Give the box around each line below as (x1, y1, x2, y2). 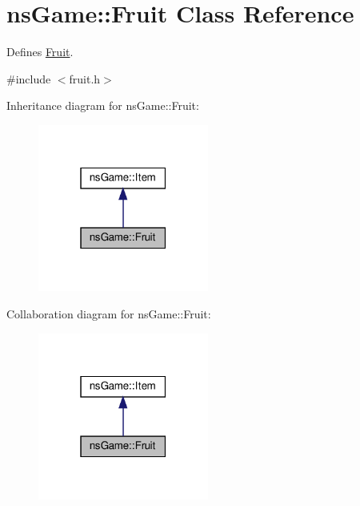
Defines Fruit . (6, 43, 74, 60)
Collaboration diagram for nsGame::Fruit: (6, 306, 211, 322)
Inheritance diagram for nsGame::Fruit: (6, 97, 199, 114)
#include (6, 70, 51, 87)
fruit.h (69, 70, 101, 87)
